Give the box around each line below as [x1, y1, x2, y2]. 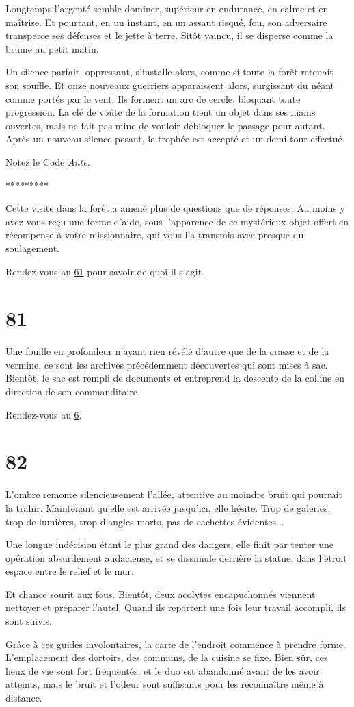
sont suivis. [5, 614, 52, 628]
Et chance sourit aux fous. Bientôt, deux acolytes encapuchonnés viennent [5, 586, 316, 601]
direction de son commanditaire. [5, 384, 140, 398]
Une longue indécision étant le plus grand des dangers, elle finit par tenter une [5, 537, 333, 551]
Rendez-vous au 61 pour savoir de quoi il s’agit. [5, 264, 205, 278]
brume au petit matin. [5, 41, 99, 55]
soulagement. [5, 240, 60, 255]
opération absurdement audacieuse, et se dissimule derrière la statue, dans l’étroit [5, 550, 347, 565]
